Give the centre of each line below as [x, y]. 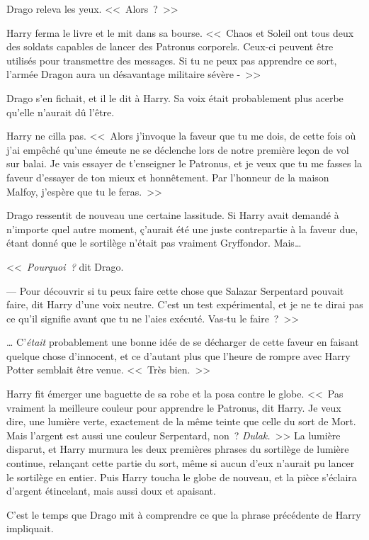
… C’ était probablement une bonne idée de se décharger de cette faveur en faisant [183, 342]
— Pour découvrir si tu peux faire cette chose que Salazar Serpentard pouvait [175, 290]
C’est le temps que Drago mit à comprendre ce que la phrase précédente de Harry [184, 514]
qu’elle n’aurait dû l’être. [61, 112]
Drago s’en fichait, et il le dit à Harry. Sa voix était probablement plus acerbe [175, 97]
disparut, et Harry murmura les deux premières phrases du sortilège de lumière [178, 449]
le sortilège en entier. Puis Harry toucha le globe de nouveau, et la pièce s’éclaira [182, 477]
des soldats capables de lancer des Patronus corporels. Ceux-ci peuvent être [170, 46]
